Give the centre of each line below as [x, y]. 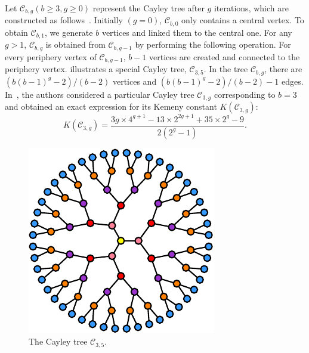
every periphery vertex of [51, 56]
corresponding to [245, 94]
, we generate [69, 32]
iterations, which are [251, 8]
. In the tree [226, 69]
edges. [292, 81]
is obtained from [75, 44]
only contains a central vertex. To [242, 20]
